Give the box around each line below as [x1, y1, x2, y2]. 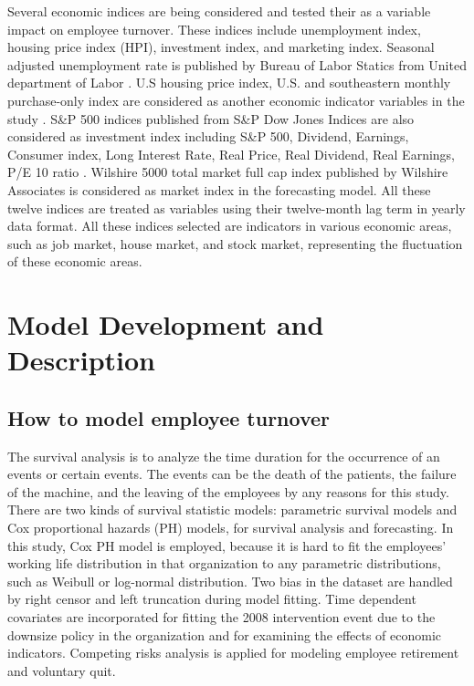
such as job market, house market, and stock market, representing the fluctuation [7, 234, 463, 253]
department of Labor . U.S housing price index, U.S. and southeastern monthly [7, 73, 451, 92]
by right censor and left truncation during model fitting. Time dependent [7, 589, 416, 608]
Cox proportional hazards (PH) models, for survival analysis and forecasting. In [7, 518, 454, 537]
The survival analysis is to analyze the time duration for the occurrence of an [7, 446, 440, 465]
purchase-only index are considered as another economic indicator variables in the [7, 90, 465, 109]
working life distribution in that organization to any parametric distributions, [7, 554, 441, 573]
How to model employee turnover [7, 403, 331, 431]
